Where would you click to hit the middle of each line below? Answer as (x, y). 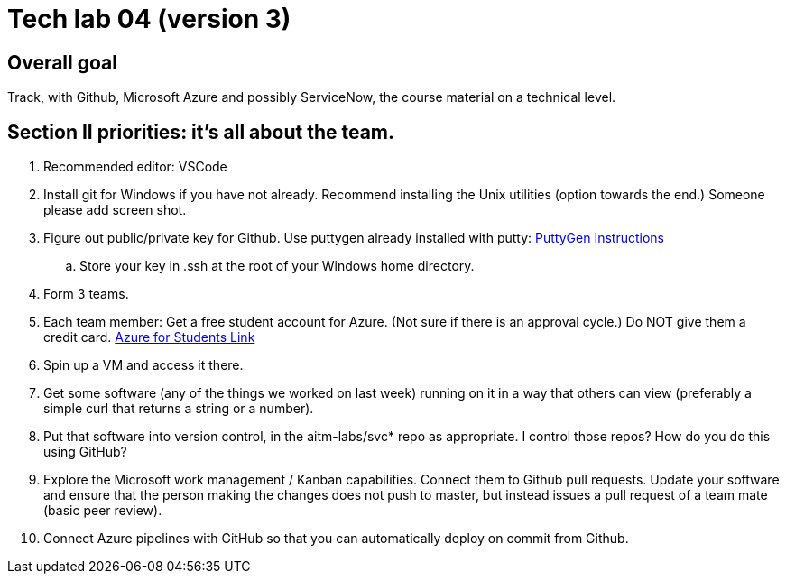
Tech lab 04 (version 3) (149, 19)
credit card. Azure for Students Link (149, 337)
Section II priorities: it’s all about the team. (201, 132)
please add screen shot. (115, 210)
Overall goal (62, 62)
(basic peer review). (103, 511)
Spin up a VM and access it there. (143, 365)
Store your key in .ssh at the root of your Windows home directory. (277, 266)
